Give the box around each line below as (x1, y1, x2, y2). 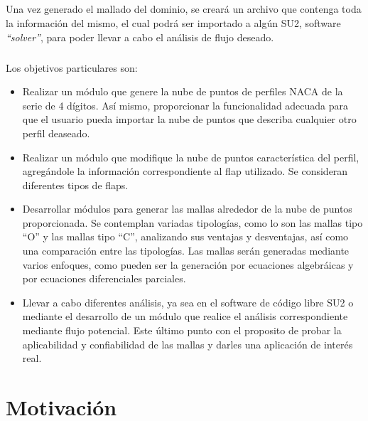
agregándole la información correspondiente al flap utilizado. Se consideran (22, 164, 348, 178)
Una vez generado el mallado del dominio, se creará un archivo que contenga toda (6, 1, 362, 16)
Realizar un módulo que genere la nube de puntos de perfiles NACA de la (22, 84, 343, 99)
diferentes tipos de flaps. (22, 177, 129, 192)
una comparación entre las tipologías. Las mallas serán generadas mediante (22, 243, 350, 258)
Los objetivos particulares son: (6, 60, 138, 75)
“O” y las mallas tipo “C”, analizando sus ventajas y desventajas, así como (22, 229, 349, 244)
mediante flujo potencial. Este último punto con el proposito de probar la (22, 323, 342, 338)
